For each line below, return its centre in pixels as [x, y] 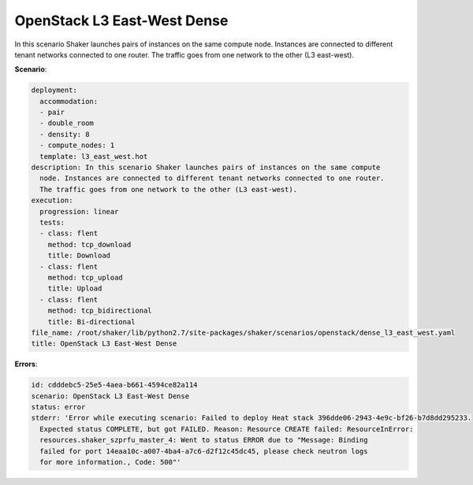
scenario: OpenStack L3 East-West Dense [110, 396]
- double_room [67, 123]
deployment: [54, 90]
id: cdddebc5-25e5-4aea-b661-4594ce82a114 [114, 385]
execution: [52, 200]
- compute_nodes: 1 [77, 145]
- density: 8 [65, 134]
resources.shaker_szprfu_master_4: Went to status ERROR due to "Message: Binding [204, 440]
